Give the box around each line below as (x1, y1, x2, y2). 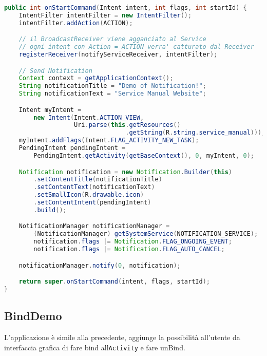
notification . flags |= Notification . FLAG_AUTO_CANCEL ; (33, 246, 225, 253)
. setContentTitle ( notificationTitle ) (33, 176, 162, 183)
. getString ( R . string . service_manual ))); (125, 129, 265, 137)
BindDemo (4, 308, 62, 324)
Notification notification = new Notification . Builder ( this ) (18, 168, 232, 176)
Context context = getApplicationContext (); (18, 74, 174, 82)
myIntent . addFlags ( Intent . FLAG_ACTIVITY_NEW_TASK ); (18, 137, 199, 144)
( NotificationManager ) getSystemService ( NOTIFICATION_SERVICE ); (33, 230, 258, 238)
